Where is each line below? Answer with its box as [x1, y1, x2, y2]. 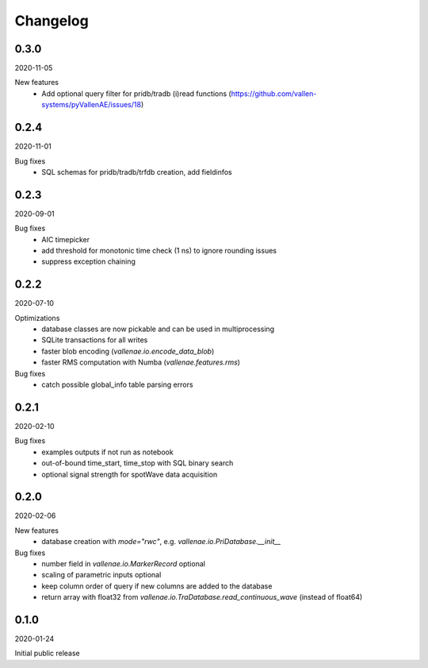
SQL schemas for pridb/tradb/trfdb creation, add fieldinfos [41, 167, 233, 176]
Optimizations [14, 313, 60, 322]
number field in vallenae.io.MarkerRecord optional [41, 558, 206, 568]
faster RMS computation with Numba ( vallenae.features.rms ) [41, 357, 241, 367]
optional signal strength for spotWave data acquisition [41, 469, 218, 479]
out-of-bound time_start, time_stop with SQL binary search [41, 458, 234, 468]
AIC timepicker [41, 234, 90, 244]
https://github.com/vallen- [231, 88, 317, 98]
